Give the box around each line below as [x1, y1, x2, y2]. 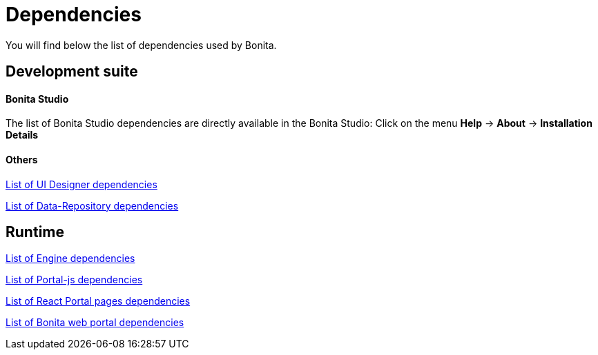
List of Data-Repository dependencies [6, 199, 179, 212]
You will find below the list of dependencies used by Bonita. [6, 39, 277, 51]
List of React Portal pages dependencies [6, 295, 191, 307]
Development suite [6, 63, 138, 81]
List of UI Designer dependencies [6, 178, 157, 190]
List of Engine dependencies [6, 252, 135, 265]
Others [6, 154, 38, 165]
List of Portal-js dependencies [6, 274, 143, 286]
